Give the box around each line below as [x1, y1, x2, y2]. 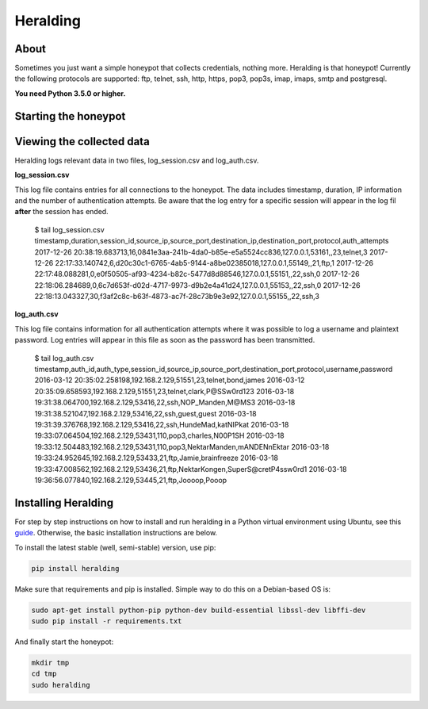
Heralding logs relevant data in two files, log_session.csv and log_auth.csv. [14, 155, 259, 165]
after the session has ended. [14, 207, 109, 217]
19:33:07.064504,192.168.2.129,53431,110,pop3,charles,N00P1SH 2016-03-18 [34, 431, 285, 440]
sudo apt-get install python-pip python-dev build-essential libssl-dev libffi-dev [31, 605, 366, 615]
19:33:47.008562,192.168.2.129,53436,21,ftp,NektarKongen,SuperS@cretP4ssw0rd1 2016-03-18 [34, 464, 347, 473]
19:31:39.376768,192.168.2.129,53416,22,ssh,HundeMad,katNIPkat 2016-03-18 [34, 420, 289, 429]
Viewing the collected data [14, 135, 150, 148]
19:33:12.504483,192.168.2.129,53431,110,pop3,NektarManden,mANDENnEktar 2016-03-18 [34, 442, 330, 451]
